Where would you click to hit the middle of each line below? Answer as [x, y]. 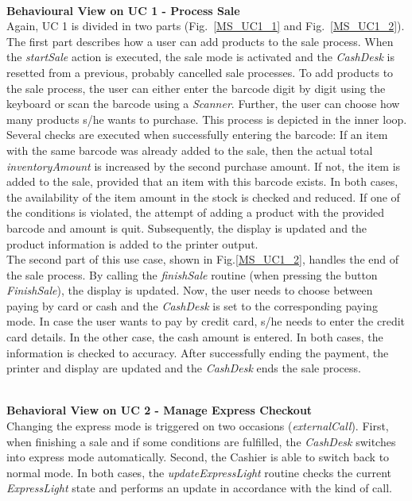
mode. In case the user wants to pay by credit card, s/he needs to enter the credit [206, 321]
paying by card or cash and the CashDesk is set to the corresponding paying [192, 305]
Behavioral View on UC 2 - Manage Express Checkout [159, 410]
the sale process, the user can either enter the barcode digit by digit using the [196, 88]
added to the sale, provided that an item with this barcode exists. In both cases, [202, 181]
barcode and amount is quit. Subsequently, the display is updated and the [187, 227]
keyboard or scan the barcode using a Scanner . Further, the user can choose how [203, 104]
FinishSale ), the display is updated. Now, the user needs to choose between [190, 290]
